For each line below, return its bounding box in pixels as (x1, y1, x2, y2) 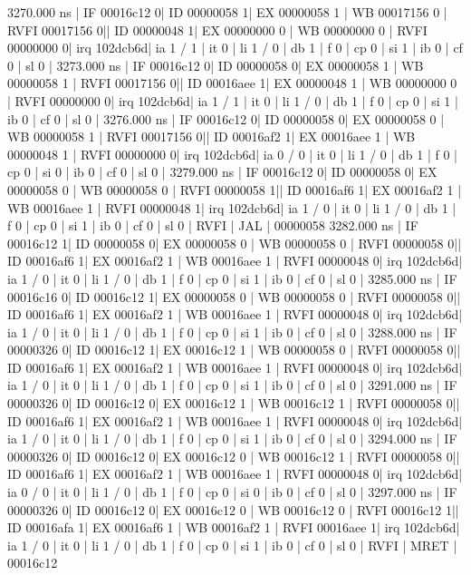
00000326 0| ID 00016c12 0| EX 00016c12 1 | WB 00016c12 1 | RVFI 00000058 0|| (7, 394, 460, 413)
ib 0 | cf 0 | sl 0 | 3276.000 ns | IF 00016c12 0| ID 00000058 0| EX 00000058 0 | (7, 109, 445, 128)
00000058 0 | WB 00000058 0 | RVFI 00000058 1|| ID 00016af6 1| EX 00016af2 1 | (7, 180, 462, 199)
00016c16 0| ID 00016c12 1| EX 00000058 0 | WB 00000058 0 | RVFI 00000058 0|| (7, 287, 461, 306)
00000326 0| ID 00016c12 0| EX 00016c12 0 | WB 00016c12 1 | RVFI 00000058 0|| (7, 446, 460, 465)
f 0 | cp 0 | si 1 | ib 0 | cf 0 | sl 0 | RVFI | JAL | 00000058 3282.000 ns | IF (7, 216, 418, 235)
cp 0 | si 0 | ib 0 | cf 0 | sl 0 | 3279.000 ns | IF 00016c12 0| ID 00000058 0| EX (7, 162, 437, 181)
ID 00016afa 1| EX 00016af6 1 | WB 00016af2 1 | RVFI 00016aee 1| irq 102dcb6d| (7, 518, 460, 537)
